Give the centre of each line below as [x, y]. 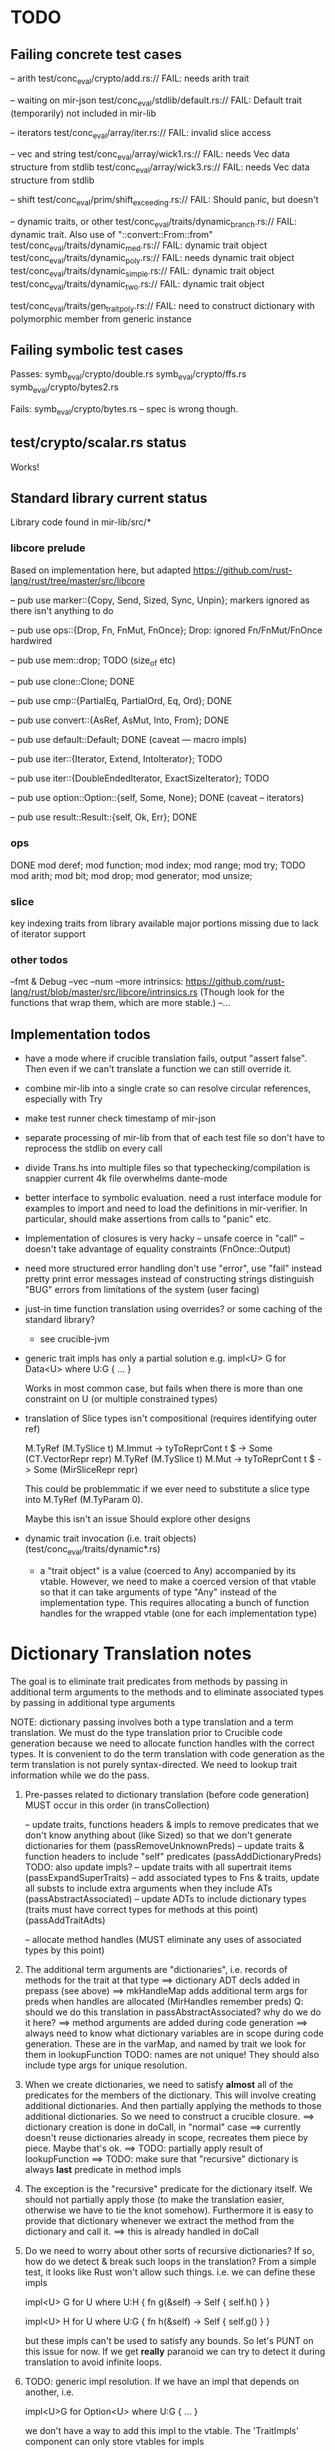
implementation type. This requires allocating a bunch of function [174, 1602]
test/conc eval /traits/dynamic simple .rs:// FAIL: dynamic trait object [142, 272]
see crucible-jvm [74, 1339]
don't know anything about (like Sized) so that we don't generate [158, 1835]
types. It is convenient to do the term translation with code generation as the [167, 1753]
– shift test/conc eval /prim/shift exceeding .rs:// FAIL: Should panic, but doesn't [164, 200]
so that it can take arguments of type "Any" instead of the [158, 1592]
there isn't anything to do [62, 610]
